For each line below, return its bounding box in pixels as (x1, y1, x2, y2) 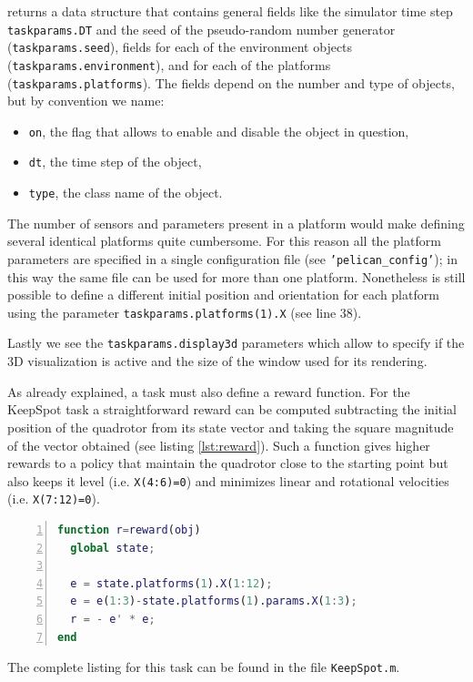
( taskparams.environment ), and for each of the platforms (7, 55, 331, 74)
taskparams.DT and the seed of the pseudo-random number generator (7, 19, 396, 38)
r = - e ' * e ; (70, 612, 156, 626)
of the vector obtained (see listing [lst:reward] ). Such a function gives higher (7, 435, 430, 454)
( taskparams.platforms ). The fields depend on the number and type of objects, (7, 73, 455, 92)
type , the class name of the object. (28, 183, 223, 202)
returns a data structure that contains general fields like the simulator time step (7, 2, 453, 20)
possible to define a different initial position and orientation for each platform (7, 285, 439, 304)
